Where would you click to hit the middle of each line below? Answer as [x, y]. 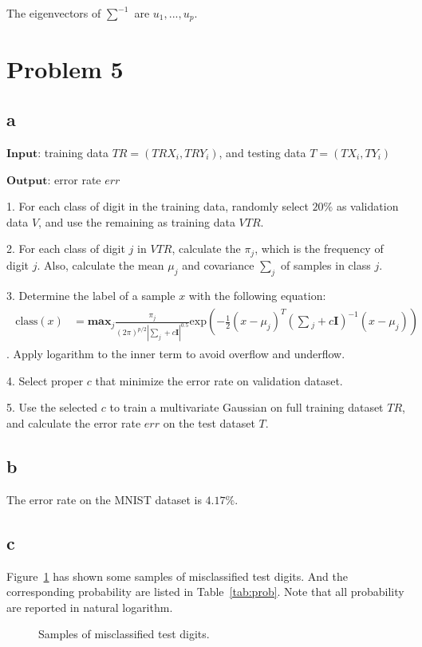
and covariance [218, 264]
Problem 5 [65, 68]
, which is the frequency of [319, 249]
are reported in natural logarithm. [90, 607]
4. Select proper [45, 380]
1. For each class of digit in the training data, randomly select [158, 206]
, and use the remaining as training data [137, 221]
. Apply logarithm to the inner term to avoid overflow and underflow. [176, 354]
